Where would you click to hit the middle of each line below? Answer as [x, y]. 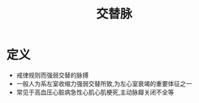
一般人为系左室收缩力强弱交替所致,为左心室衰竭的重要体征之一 [104, 83]
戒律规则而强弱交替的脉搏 [52, 75]
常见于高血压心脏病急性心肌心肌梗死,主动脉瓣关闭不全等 [95, 92]
